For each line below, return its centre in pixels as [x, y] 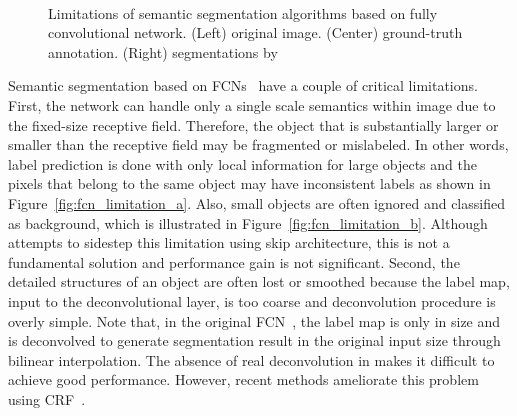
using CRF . [47, 398]
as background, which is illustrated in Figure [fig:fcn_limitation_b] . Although [248, 222]
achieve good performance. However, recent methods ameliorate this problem [243, 379]
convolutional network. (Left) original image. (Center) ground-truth [255, 32]
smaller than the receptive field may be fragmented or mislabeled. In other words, [258, 144]
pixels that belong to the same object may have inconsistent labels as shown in [249, 183]
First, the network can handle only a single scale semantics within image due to [252, 104]
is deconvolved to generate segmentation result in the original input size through [254, 340]
